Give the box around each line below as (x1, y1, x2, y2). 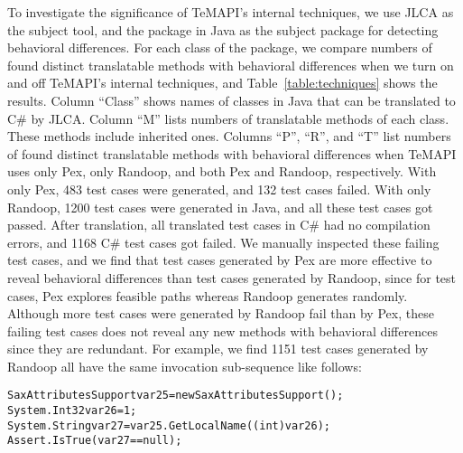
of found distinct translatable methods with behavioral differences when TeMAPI (7, 144, 457, 163)
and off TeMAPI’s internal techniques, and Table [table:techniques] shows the (7, 73, 438, 92)
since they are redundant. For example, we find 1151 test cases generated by (7, 339, 429, 358)
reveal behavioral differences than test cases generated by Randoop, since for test (7, 268, 457, 287)
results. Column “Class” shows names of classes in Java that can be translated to (7, 90, 456, 109)
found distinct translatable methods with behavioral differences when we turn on (7, 55, 454, 74)
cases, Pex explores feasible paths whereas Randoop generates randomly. (7, 286, 408, 305)
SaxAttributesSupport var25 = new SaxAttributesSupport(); (7, 389, 344, 402)
